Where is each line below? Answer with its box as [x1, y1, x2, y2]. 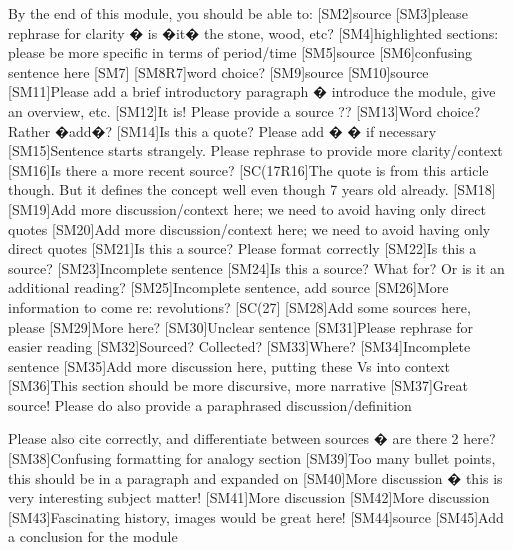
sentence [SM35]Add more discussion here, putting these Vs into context [8, 355, 450, 376]
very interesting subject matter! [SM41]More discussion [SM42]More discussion [8, 487, 490, 508]
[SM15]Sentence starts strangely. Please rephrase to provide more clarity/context [8, 140, 503, 161]
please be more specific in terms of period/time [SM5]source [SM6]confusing [8, 42, 473, 63]
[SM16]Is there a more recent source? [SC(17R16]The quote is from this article [8, 159, 489, 180]
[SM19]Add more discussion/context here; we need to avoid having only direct [8, 198, 486, 219]
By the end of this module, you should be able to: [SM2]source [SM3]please [8, 3, 468, 23]
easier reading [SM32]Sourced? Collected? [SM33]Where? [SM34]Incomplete [8, 336, 471, 357]
